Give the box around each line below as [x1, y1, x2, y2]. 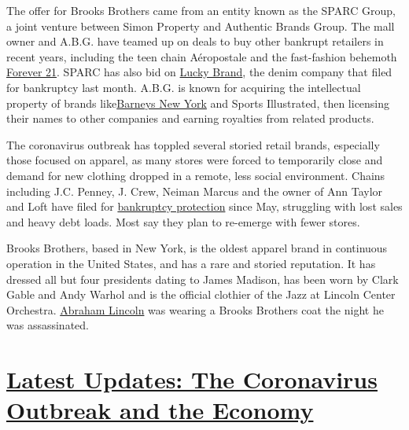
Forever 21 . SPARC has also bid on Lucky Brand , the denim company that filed [6, 64, 392, 80]
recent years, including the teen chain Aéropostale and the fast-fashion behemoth [6, 48, 397, 64]
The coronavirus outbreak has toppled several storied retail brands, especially [6, 136, 380, 153]
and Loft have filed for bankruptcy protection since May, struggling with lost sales [6, 198, 403, 215]
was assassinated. [6, 317, 89, 333]
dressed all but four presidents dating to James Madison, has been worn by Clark [6, 270, 399, 287]
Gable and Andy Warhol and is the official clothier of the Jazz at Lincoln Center [6, 286, 396, 303]
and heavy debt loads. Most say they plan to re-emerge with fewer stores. [6, 213, 360, 230]
